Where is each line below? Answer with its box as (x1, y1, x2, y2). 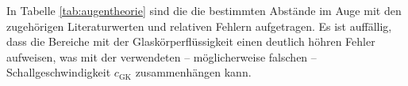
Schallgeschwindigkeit (6, 64, 111, 80)
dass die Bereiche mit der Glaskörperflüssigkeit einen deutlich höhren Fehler (6, 33, 375, 50)
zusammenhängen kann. (135, 64, 252, 80)
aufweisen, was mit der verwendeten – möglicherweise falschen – (6, 48, 317, 65)
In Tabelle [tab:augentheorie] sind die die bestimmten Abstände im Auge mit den (6, 2, 402, 18)
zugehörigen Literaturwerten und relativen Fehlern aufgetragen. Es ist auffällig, (6, 17, 392, 34)
